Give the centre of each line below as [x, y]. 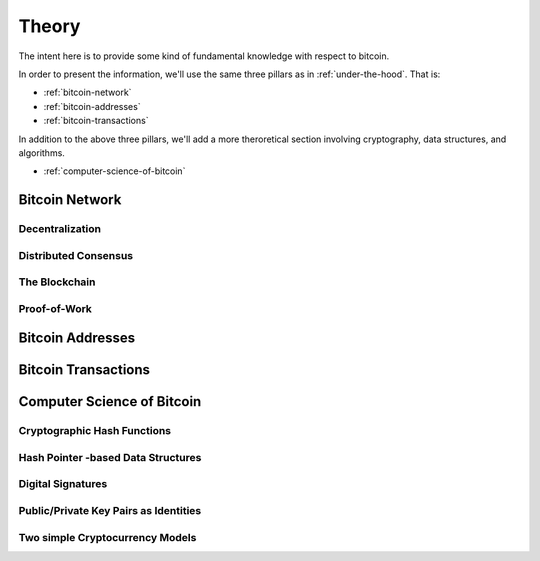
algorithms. [41, 152]
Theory [49, 26]
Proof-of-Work [55, 308]
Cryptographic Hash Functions [95, 431]
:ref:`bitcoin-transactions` [96, 121]
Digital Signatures [63, 484]
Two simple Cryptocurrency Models [107, 537]
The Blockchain [57, 282]
